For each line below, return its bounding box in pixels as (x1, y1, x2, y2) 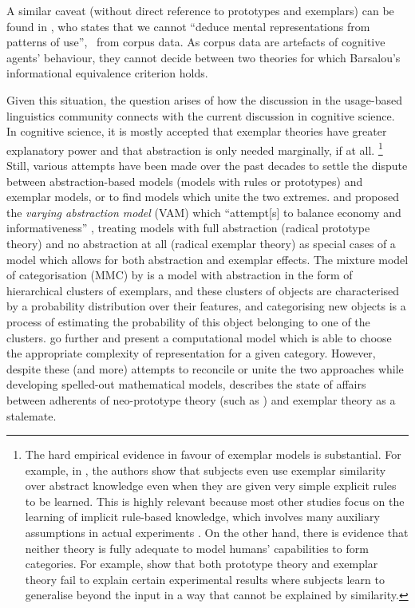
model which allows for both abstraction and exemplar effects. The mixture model (6, 251, 409, 267)
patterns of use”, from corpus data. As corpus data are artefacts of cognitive (6, 34, 385, 50)
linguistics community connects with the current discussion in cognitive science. (6, 107, 395, 124)
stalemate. (6, 407, 57, 424)
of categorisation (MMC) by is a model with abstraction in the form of (6, 266, 353, 283)
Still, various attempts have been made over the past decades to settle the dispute (6, 157, 408, 173)
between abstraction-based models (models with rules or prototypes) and (6, 172, 363, 189)
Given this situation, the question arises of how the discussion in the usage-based (6, 91, 402, 108)
